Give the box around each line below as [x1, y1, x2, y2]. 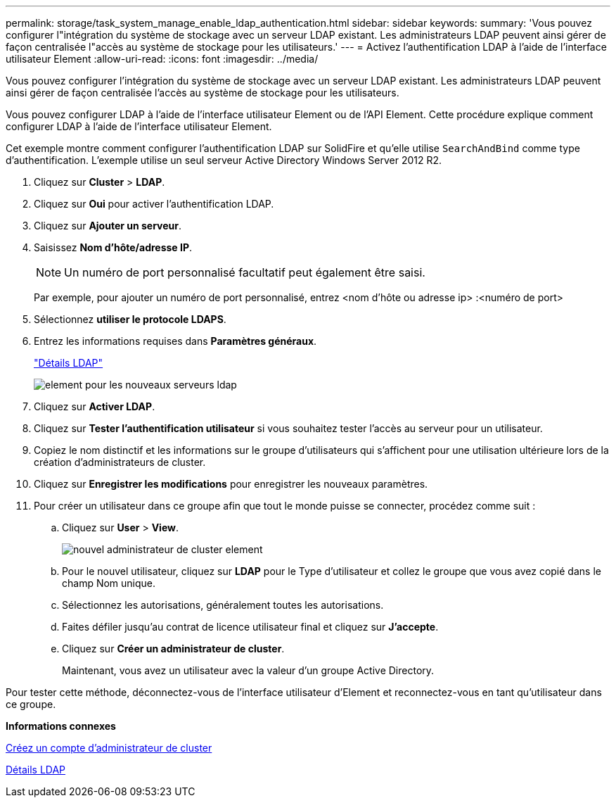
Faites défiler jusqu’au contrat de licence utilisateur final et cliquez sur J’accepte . [62, 621, 439, 633]
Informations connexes [6, 720, 116, 732]
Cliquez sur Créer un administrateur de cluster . [62, 643, 285, 655]
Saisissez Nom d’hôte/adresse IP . [34, 241, 193, 253]
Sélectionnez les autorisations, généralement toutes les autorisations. [62, 599, 384, 611]
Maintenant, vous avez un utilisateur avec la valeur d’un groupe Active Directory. [62, 664, 435, 676]
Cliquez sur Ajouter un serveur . [34, 220, 182, 232]
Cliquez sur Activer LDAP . [34, 400, 155, 412]
